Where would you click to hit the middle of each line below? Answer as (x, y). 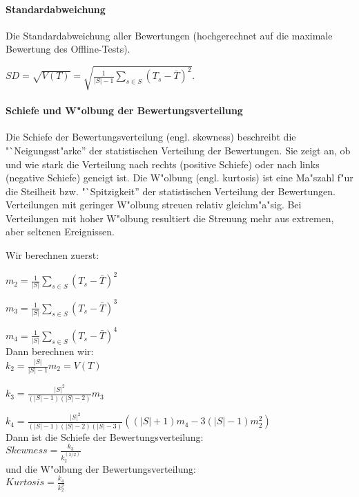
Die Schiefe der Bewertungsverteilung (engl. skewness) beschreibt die (151, 137)
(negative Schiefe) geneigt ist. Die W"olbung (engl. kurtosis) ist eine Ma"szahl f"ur (179, 178)
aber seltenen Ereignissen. (60, 232)
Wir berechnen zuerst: (52, 255)
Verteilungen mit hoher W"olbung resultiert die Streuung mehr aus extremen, (170, 218)
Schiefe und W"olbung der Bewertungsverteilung (124, 110)
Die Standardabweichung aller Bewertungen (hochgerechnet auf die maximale (169, 35)
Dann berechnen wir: (50, 351)
